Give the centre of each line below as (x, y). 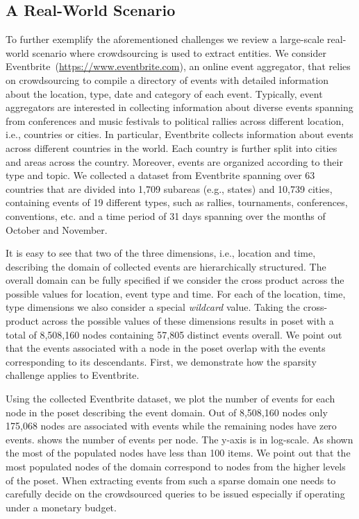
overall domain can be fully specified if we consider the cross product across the (175, 280)
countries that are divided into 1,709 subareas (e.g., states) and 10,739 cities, (169, 188)
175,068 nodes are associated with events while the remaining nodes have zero (171, 426)
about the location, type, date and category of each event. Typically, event (164, 93)
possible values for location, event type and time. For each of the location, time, (176, 293)
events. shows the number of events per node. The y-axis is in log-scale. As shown (179, 439)
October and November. (57, 229)
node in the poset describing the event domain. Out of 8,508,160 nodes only (167, 412)
